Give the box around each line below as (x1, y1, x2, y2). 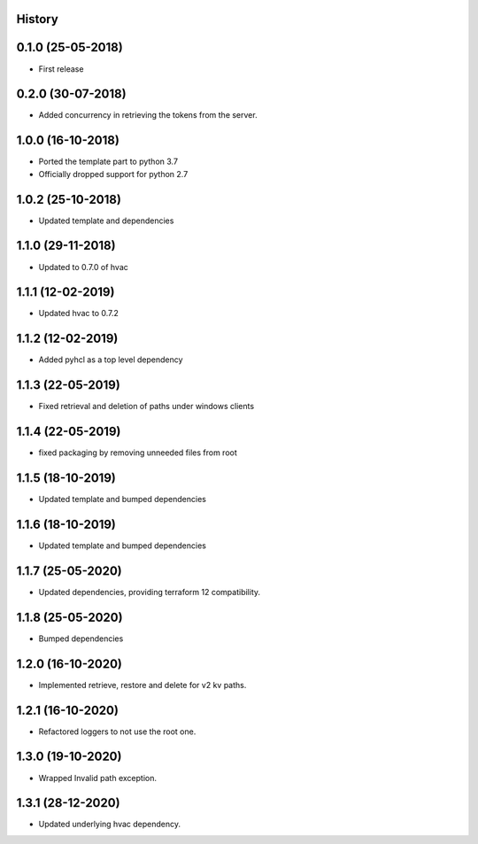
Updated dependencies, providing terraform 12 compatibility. (38, 586, 261, 597)
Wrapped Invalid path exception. (38, 772, 157, 783)
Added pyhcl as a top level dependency (38, 354, 183, 365)
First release (38, 63, 84, 74)
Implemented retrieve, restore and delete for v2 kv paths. (38, 679, 247, 690)
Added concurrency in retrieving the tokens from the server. (38, 110, 258, 120)
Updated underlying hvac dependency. (38, 819, 181, 830)
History (16, 12, 59, 27)
